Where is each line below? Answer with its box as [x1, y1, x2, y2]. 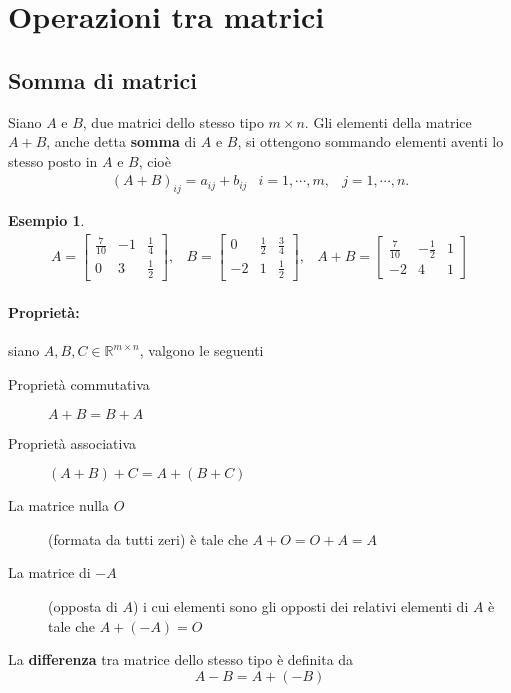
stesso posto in [8, 150, 98, 171]
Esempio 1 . [8, 210, 85, 231]
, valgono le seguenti [139, 340, 264, 361]
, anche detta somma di [46, 131, 197, 152]
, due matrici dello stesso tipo [82, 111, 264, 132]
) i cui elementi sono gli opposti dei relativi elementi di [132, 595, 469, 616]
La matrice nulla [8, 495, 109, 516]
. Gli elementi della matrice [304, 111, 472, 132]
